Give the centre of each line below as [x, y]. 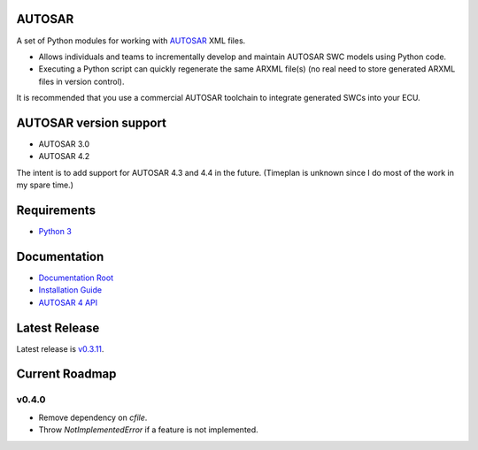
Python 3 [55, 232]
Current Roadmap [66, 374]
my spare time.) [45, 185]
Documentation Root [76, 278]
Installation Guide [70, 290]
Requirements [56, 210]
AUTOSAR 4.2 [64, 156]
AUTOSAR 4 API [68, 302]
